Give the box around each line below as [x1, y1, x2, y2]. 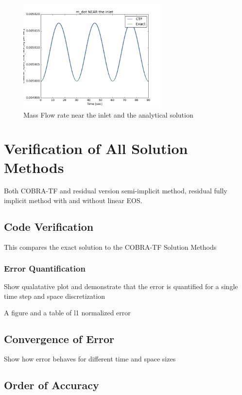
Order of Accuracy [4, 378, 99, 393]
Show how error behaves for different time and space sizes [4, 354, 176, 364]
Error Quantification [4, 262, 86, 275]
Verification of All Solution [4, 138, 188, 158]
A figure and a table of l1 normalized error [4, 307, 131, 317]
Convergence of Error [4, 331, 115, 346]
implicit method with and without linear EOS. [4, 195, 142, 205]
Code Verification [4, 219, 94, 234]
